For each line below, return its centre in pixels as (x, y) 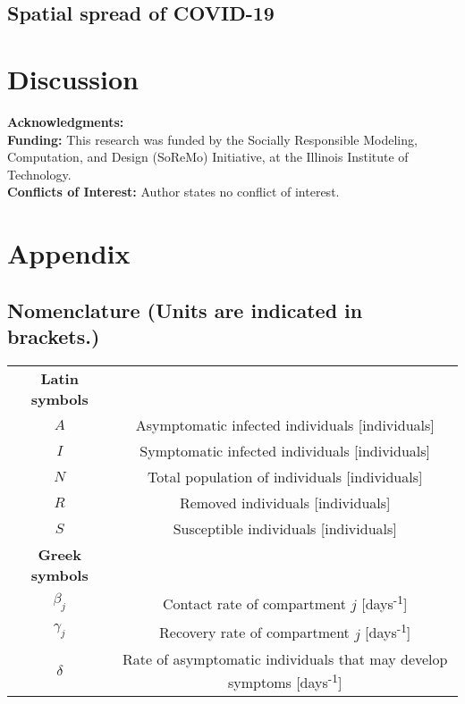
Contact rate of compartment (254, 604)
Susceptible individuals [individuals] (285, 528)
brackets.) (54, 336)
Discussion (73, 78)
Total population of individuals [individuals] (285, 476)
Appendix (69, 253)
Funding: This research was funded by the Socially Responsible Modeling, (212, 139)
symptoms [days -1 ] (285, 680)
